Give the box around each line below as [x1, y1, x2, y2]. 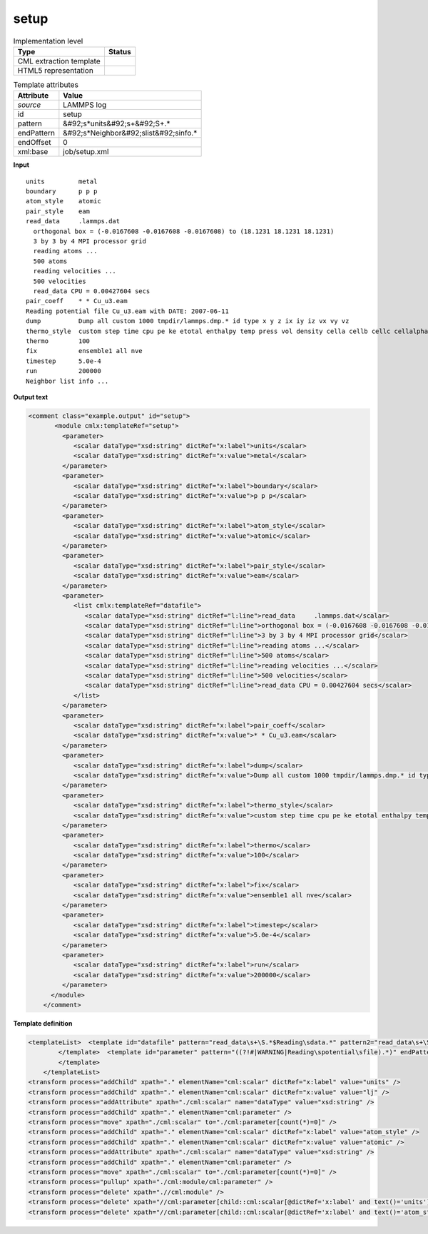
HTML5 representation [17, 65, 94, 75]
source [17, 100, 41, 110]
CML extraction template [17, 56, 101, 66]
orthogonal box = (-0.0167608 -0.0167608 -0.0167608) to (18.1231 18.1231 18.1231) [33, 227, 335, 235]
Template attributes [13, 80, 78, 90]
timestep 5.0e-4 [26, 357, 101, 365]
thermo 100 [26, 337, 91, 345]
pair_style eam [26, 207, 91, 215]
